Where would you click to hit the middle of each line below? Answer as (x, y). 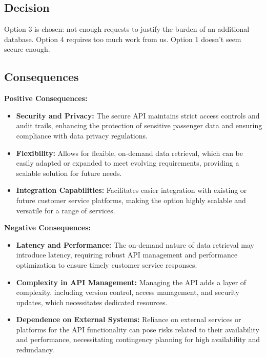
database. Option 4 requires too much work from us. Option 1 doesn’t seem (123, 39)
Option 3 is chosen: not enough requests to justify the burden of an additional (127, 29)
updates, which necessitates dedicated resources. (92, 302)
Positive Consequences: (46, 98)
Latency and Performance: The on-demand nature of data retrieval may (135, 244)
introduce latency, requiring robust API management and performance (127, 255)
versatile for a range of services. (66, 210)
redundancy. (35, 350)
